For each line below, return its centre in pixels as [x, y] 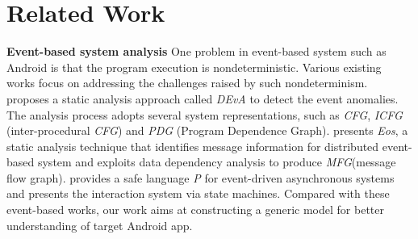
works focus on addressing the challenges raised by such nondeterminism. [187, 83]
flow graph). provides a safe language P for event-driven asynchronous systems [201, 177]
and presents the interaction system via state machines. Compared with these [198, 193]
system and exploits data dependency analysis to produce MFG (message [217, 162]
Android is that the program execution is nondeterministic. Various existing [194, 67]
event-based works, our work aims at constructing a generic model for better [195, 210]
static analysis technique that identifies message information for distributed [193, 146]
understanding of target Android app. [100, 225]
